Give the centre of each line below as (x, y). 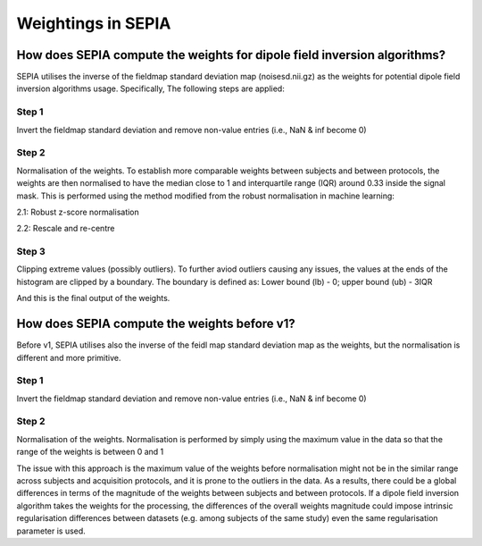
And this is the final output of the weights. (93, 298)
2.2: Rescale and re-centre (66, 229)
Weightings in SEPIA (94, 23)
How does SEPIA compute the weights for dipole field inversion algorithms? (231, 55)
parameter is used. (51, 531)
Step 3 (31, 252)
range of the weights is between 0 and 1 (90, 452)
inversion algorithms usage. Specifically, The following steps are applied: (150, 88)
